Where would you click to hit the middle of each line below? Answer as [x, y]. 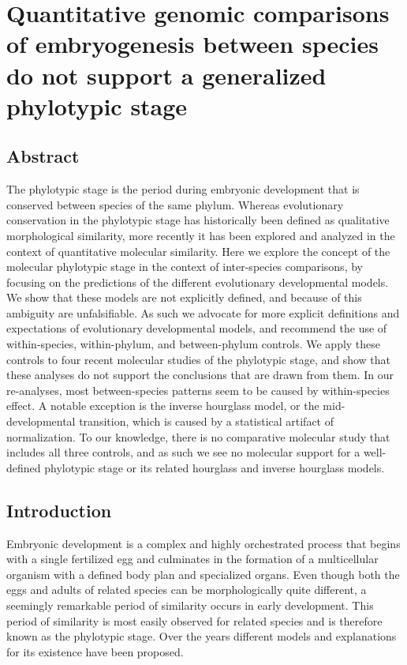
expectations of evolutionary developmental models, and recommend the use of [197, 328]
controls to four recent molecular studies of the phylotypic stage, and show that [199, 359]
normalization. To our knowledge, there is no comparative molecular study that [198, 436]
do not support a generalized [166, 75]
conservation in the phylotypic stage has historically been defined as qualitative [198, 220]
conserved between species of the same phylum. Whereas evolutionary [175, 204]
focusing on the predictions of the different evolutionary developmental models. [198, 282]
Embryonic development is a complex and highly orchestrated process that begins [203, 543]
